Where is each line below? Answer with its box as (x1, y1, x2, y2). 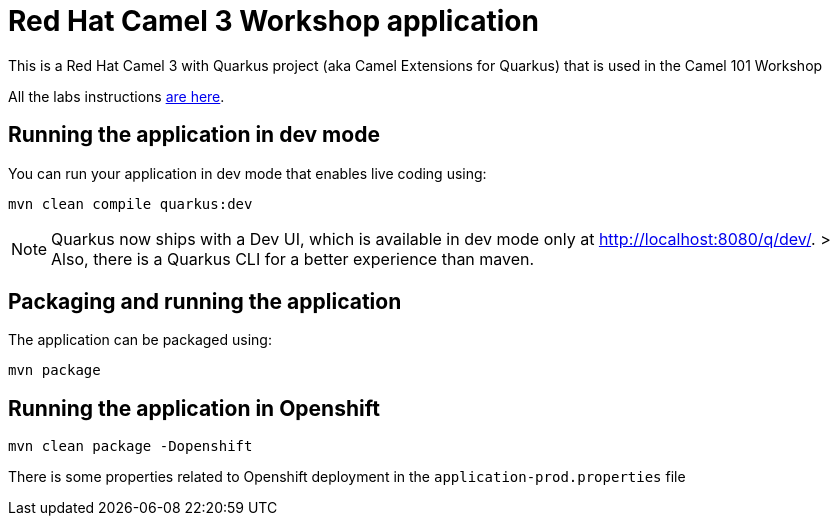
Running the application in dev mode (8, 122, 380, 148)
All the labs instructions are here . (8, 87, 225, 105)
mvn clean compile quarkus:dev (8, 195, 253, 212)
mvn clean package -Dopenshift (8, 438, 253, 455)
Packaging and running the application (8, 289, 402, 315)
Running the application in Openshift (8, 395, 380, 421)
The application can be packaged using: (8, 331, 272, 349)
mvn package (8, 362, 101, 379)
